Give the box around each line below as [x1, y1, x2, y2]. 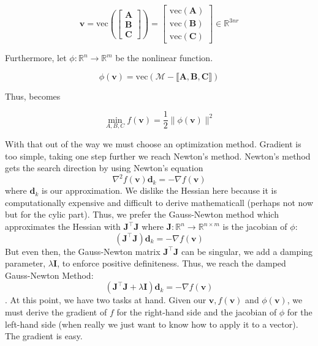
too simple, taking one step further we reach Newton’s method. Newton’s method [5, 149, 311, 162]
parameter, [5, 257, 46, 270]
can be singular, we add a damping [181, 245, 313, 257]
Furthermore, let [5, 51, 67, 64]
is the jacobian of [222, 220, 287, 233]
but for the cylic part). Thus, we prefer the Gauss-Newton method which [5, 208, 279, 221]
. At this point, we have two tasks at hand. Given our [5, 293, 206, 306]
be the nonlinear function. [115, 51, 213, 64]
